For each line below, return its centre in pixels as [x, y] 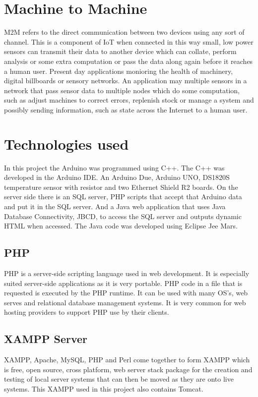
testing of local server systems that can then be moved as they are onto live [119, 379]
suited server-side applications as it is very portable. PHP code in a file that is [123, 283]
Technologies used [66, 143]
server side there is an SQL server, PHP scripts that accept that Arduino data [123, 197]
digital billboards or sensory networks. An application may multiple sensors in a [126, 81]
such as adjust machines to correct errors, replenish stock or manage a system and [129, 100]
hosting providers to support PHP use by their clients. [87, 312]
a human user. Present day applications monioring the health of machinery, [119, 71]
